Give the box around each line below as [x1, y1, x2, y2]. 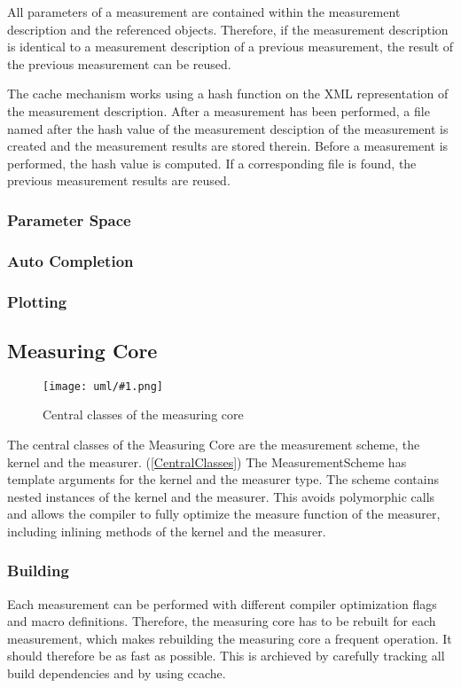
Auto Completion [7, 249, 134, 271]
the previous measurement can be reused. [7, 54, 231, 73]
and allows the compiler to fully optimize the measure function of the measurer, [7, 504, 441, 523]
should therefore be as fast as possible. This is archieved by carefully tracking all [7, 646, 445, 665]
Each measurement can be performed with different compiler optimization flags [7, 594, 437, 613]
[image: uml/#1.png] [43, 379, 164, 393]
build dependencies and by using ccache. [7, 664, 226, 683]
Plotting [7, 290, 67, 312]
